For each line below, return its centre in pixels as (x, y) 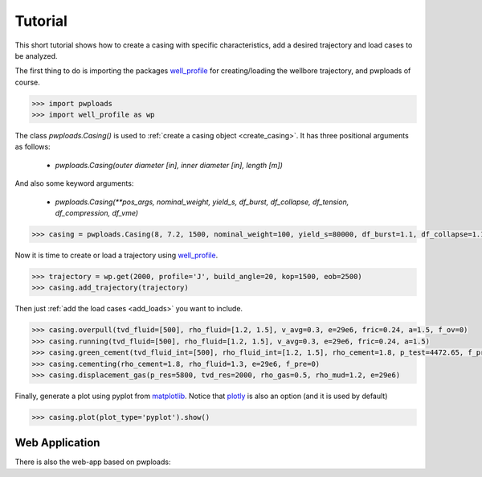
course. (27, 82)
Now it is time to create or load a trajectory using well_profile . (116, 255)
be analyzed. (36, 56)
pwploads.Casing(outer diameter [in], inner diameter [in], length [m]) (169, 165)
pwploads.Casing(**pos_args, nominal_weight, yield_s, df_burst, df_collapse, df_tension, (202, 202)
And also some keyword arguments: (74, 183)
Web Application (57, 443)
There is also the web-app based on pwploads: (93, 462)
